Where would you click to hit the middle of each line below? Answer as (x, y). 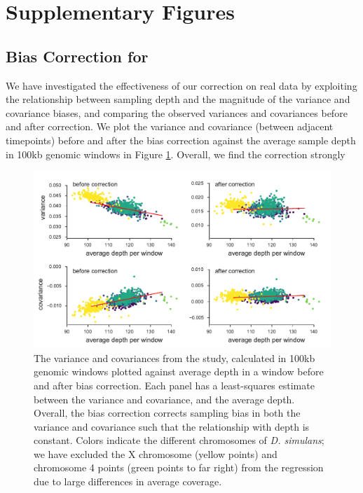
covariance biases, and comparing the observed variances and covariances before (177, 112)
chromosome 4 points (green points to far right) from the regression (179, 467)
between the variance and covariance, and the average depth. (164, 399)
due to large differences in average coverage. (128, 481)
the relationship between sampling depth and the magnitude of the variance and (178, 99)
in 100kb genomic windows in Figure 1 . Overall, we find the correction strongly (176, 154)
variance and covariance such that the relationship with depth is (172, 426)
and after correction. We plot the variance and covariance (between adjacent (170, 126)
